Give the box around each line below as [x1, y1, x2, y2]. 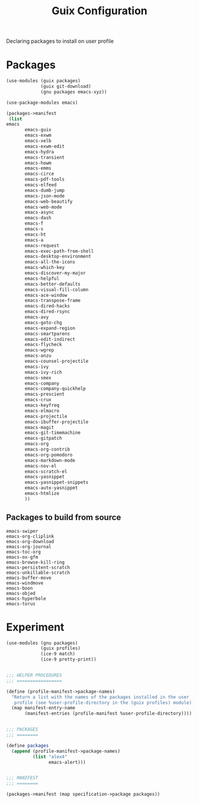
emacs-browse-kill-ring [6, 559, 65, 565]
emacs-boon [6, 585, 33, 591]
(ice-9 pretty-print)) [40, 657, 97, 663]
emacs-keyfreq [24, 402, 60, 408]
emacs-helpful [24, 276, 60, 281]
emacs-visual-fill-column [24, 286, 89, 293]
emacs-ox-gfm [6, 554, 38, 560]
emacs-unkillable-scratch [6, 570, 70, 575]
